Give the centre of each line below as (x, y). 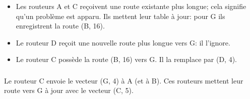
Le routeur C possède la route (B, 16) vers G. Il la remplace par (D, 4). (127, 59)
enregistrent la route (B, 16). (60, 26)
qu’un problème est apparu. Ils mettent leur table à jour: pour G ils (120, 16)
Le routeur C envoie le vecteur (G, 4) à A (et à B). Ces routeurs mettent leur (124, 80)
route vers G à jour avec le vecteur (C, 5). (69, 90)
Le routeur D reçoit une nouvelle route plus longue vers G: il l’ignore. (123, 42)
